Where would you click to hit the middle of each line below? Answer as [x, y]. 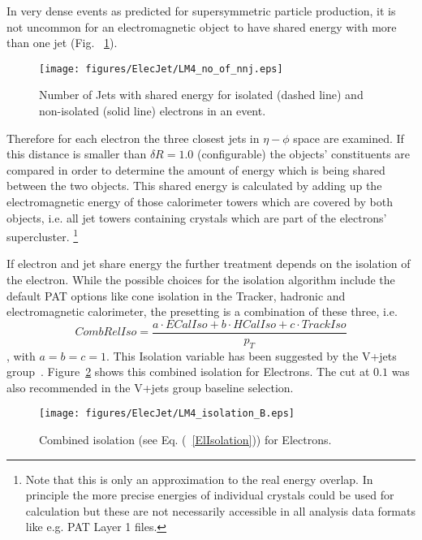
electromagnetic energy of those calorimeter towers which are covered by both [200, 201]
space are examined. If [349, 138]
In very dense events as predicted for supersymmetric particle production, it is [201, 11]
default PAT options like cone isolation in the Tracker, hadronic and [176, 295]
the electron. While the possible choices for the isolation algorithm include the [201, 280]
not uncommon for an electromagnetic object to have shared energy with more [202, 26]
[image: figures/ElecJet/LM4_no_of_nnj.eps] [161, 69]
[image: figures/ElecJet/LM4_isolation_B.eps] [167, 414]
